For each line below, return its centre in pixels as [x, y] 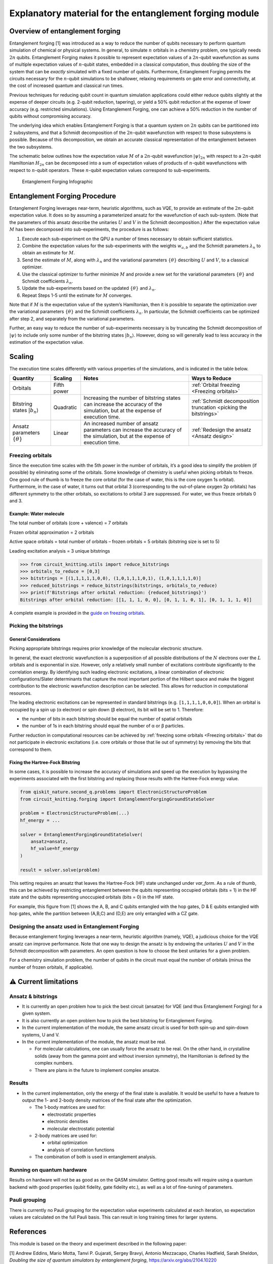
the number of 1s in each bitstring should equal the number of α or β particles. [103, 726]
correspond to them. [31, 749]
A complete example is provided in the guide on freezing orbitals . [77, 613]
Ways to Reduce [211, 378]
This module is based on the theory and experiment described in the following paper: [98, 1244]
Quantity [23, 378]
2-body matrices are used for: [66, 1136]
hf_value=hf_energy [55, 849]
